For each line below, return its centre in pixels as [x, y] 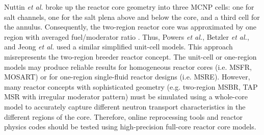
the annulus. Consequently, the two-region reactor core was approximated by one [130, 27]
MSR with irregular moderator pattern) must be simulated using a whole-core [126, 97]
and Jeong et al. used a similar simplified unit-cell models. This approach [118, 47]
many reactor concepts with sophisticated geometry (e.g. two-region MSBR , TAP [131, 86]
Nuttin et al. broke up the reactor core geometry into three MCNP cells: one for [129, 7]
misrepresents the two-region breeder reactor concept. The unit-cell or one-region [130, 56]
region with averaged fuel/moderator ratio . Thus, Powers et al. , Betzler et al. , [127, 36]
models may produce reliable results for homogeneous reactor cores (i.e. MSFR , [128, 66]
